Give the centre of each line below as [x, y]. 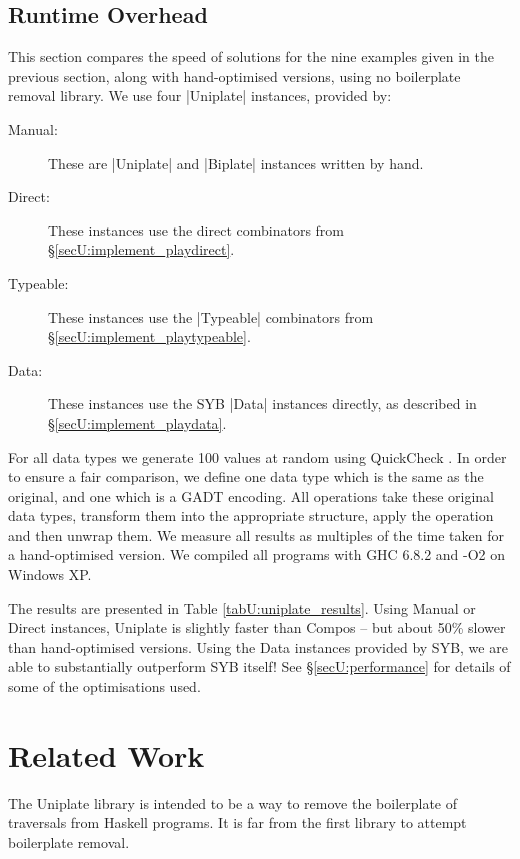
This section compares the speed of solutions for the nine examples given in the [251, 56]
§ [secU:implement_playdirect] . [141, 249]
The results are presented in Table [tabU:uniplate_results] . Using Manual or [242, 607]
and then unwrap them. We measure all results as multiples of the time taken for [256, 534]
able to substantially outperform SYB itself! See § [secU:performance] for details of [259, 666]
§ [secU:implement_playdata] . [137, 422]
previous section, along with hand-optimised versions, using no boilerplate [234, 75]
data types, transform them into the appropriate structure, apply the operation [251, 515]
